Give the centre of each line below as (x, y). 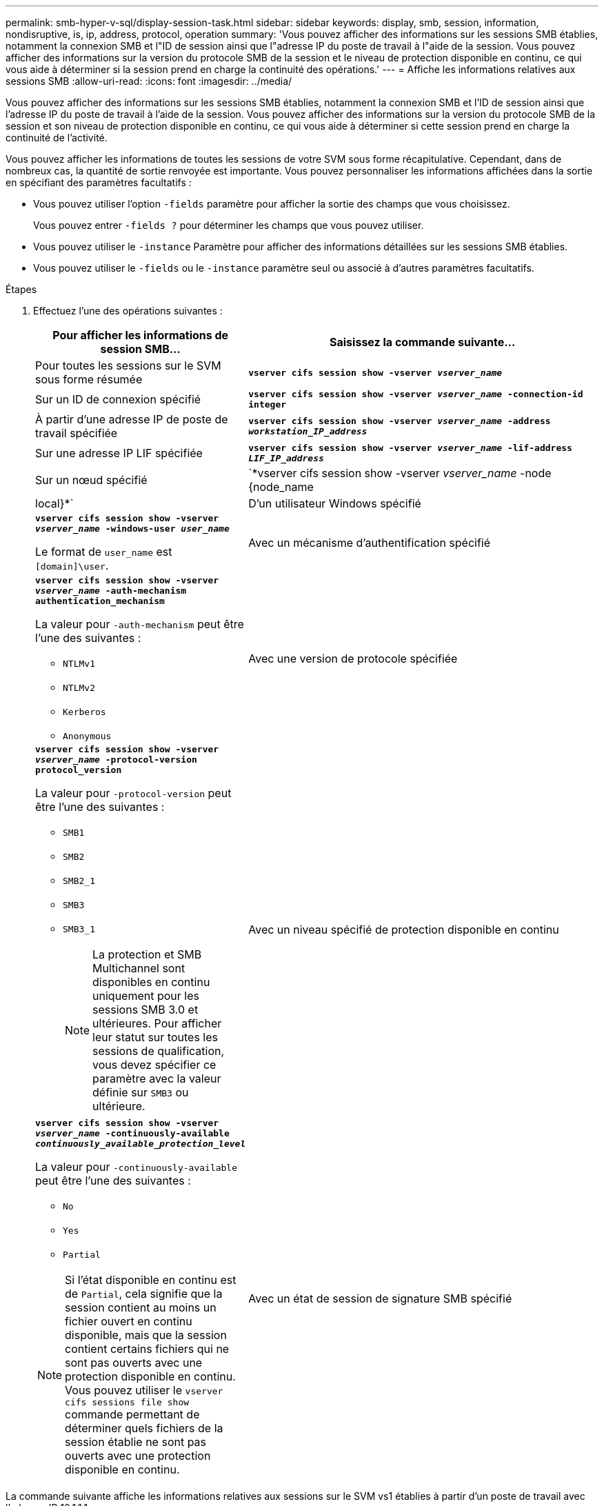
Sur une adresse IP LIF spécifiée (119, 453)
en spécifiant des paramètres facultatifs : (99, 182)
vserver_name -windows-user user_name (132, 529)
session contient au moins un (141, 1307)
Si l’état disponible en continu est (151, 1280)
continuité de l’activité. (57, 138)
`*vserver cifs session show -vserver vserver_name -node (400, 473)
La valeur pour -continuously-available (137, 1167)
